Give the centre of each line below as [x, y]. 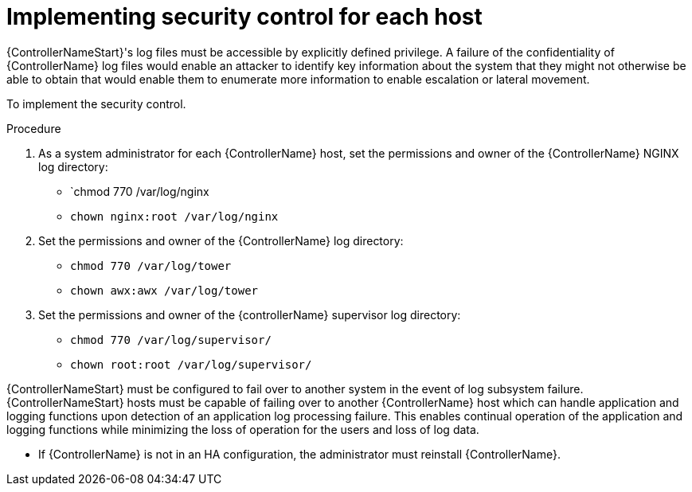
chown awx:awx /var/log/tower [164, 290]
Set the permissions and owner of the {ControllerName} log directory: [221, 240]
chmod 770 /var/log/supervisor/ [171, 340]
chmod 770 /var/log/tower [151, 266]
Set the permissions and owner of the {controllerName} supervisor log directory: [250, 314]
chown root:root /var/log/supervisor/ [191, 364]
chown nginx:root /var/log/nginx [174, 216]
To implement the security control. [96, 103]
